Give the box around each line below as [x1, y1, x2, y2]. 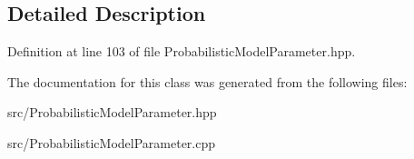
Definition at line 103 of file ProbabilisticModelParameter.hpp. [7, 42, 356, 61]
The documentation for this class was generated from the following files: [7, 72, 408, 91]
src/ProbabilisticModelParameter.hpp [7, 103, 217, 122]
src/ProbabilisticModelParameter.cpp [7, 133, 216, 152]
